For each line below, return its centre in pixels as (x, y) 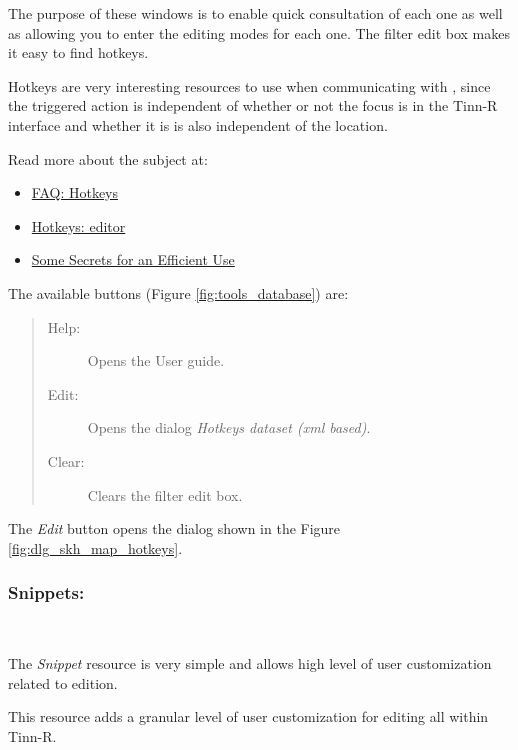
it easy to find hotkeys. (78, 52)
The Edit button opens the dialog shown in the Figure (174, 528)
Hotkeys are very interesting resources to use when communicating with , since (249, 85)
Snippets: (46, 592)
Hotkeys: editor (78, 225)
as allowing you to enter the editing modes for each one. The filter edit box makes (259, 32)
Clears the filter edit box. (165, 494)
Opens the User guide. (156, 360)
